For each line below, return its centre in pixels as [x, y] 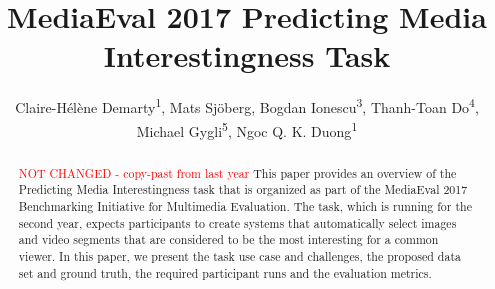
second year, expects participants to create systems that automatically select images [237, 222]
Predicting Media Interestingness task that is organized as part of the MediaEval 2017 [243, 189]
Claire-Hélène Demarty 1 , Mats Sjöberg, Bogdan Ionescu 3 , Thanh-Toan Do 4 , [247, 105]
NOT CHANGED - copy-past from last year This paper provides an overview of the [237, 172]
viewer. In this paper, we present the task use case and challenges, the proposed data [239, 255]
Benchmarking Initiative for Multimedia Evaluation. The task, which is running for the [245, 205]
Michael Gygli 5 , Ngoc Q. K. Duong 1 [247, 129]
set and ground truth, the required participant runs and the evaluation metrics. [225, 272]
